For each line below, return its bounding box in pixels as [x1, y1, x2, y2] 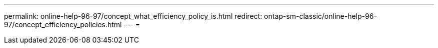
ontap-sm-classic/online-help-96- [264, 12, 377, 20]
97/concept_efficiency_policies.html [4, 20, 122, 29]
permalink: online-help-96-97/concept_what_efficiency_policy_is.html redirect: [4, 12, 262, 20]
